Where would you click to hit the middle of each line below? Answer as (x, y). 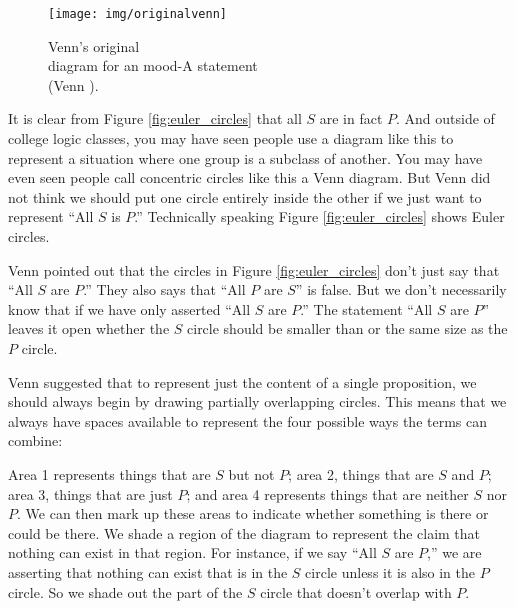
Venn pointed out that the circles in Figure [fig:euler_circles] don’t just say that (254, 269)
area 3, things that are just (90, 493)
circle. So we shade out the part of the (125, 591)
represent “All (51, 216)
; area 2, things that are (361, 473)
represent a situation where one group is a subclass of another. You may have (245, 157)
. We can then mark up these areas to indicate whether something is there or (253, 513)
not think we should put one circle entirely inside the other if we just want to (245, 196)
